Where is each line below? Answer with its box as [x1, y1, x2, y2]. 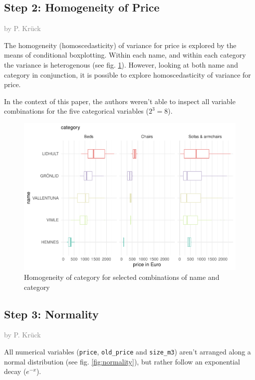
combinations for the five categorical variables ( [4, 106, 149, 116]
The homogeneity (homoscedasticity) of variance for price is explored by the [4, 40, 237, 50]
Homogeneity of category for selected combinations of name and [24, 272, 220, 282]
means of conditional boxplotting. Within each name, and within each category [4, 50, 246, 60]
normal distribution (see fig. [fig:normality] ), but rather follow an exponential [4, 356, 240, 366]
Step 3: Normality [4, 306, 99, 321]
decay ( [4, 366, 26, 376]
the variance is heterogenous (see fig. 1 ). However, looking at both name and [4, 59, 238, 70]
